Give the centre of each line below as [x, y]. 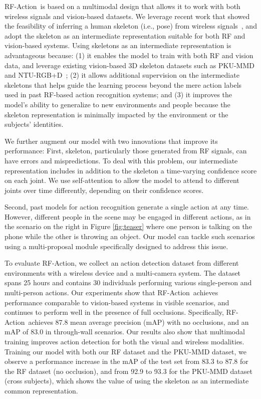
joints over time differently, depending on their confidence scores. [104, 190]
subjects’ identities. [34, 124]
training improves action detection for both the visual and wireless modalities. [124, 341]
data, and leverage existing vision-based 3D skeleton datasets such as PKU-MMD [129, 65]
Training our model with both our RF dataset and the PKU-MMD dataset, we [125, 351]
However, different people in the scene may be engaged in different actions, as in [128, 216]
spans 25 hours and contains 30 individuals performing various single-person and [128, 282]
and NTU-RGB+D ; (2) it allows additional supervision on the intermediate [122, 75]
